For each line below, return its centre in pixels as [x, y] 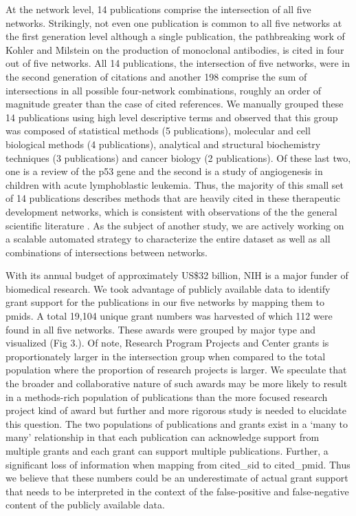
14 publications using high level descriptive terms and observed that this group [172, 117]
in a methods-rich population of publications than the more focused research [167, 396]
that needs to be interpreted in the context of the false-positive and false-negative [177, 491]
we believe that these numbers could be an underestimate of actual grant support [177, 478]
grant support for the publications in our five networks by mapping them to [165, 302]
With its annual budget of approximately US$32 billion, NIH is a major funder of [177, 275]
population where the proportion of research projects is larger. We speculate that [176, 370]
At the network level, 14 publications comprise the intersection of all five [158, 9]
